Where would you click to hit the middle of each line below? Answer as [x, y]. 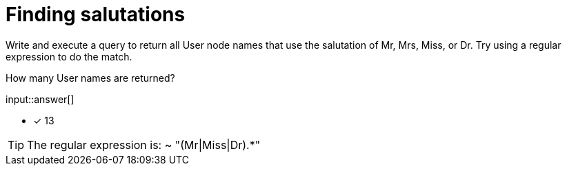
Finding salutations [96, 14]
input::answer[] [40, 99]
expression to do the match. [69, 56]
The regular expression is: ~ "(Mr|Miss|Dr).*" [144, 145]
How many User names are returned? [90, 78]
